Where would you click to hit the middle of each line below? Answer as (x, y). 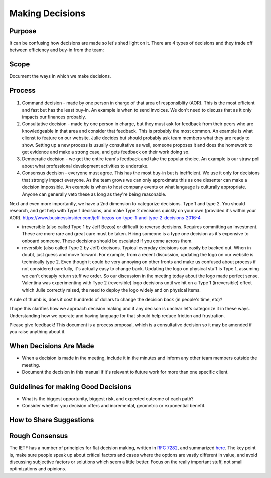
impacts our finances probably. (54, 117)
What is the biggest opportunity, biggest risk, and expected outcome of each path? (108, 398)
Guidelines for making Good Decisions (71, 386)
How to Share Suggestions (52, 420)
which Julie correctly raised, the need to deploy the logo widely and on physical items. (111, 290)
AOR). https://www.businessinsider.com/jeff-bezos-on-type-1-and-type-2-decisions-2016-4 (105, 217)
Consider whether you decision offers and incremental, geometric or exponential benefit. (114, 406)
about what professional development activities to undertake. (85, 166)
